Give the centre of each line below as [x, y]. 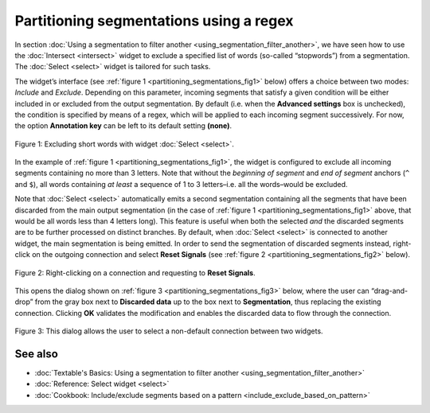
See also [37, 354]
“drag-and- [389, 290]
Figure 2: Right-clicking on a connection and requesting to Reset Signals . [135, 273]
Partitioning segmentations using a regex [154, 21]
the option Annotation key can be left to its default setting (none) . [123, 126]
